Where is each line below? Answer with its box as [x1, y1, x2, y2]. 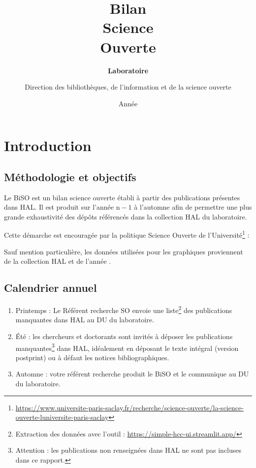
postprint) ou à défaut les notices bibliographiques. [15, 352, 169, 362]
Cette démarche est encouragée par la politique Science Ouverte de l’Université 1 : [4, 228, 250, 240]
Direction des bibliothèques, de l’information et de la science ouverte [25, 82, 231, 92]
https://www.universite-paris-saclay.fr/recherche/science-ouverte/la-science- [15, 402, 244, 412]
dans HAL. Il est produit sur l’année [4, 202, 114, 212]
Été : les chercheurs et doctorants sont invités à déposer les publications [15, 331, 233, 341]
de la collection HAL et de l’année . [4, 256, 111, 266]
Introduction [4, 135, 92, 156]
